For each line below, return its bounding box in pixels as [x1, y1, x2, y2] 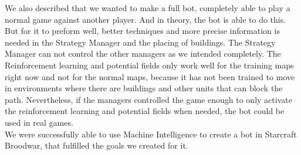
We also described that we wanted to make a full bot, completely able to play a [5, 2, 290, 13]
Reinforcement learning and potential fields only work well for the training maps [5, 58, 294, 71]
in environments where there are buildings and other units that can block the [5, 82, 283, 94]
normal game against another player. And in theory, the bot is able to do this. [5, 13, 286, 25]
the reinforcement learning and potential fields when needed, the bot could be [5, 105, 285, 117]
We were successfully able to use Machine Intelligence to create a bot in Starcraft [5, 128, 297, 140]
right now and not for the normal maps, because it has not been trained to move [5, 70, 295, 82]
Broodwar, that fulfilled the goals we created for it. [5, 139, 188, 151]
